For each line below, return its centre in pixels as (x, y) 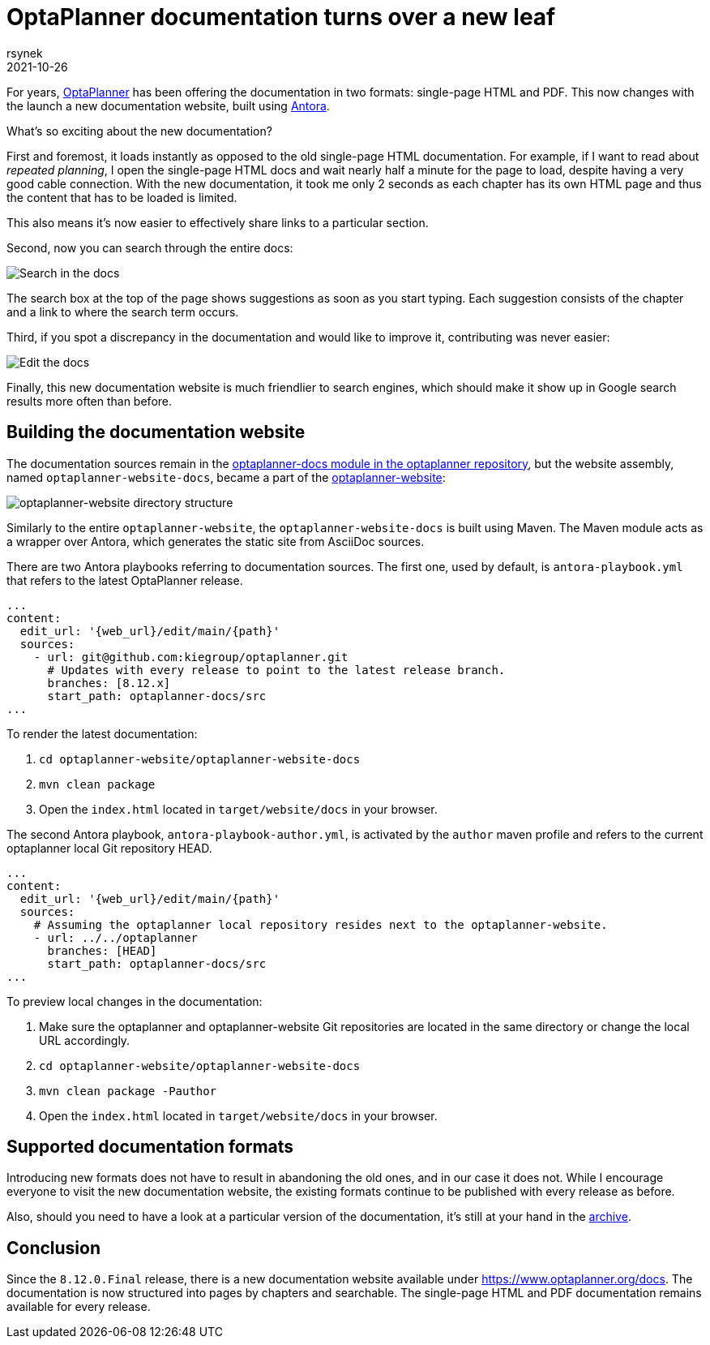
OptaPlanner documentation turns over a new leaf (281, 17)
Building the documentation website (156, 432)
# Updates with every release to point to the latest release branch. (276, 670)
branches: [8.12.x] (109, 683)
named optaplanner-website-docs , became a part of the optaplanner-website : (226, 477)
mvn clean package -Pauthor (128, 1091)
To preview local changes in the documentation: (135, 1001)
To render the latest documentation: (102, 733)
